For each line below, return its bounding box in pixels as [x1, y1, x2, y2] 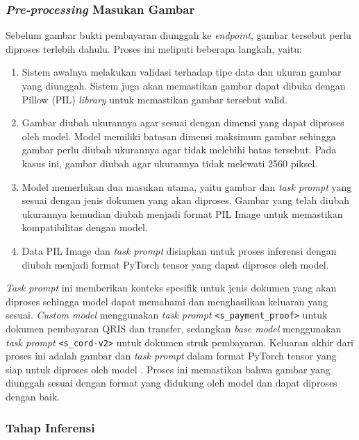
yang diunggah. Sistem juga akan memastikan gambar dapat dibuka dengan [22, 78, 346, 92]
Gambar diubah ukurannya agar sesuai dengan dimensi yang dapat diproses [22, 115, 344, 130]
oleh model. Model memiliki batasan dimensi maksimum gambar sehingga [22, 128, 336, 143]
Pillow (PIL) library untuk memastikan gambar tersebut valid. [22, 92, 287, 106]
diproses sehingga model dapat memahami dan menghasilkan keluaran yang [6, 294, 328, 308]
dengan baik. [6, 389, 60, 403]
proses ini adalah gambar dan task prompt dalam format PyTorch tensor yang [6, 348, 337, 363]
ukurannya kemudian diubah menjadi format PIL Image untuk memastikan [22, 206, 343, 221]
